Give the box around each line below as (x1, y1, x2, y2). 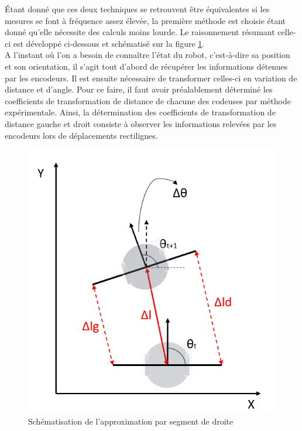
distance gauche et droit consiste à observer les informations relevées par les (5, 117, 277, 129)
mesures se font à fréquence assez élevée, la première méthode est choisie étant (5, 14, 286, 26)
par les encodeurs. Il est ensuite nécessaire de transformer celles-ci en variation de (5, 71, 297, 84)
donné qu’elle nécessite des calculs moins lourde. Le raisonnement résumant (5, 26, 275, 38)
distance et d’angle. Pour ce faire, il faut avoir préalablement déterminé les (5, 83, 273, 95)
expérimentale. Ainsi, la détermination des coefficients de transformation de (5, 106, 276, 118)
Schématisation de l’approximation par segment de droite (28, 415, 234, 427)
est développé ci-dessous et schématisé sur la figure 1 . (13, 37, 205, 49)
